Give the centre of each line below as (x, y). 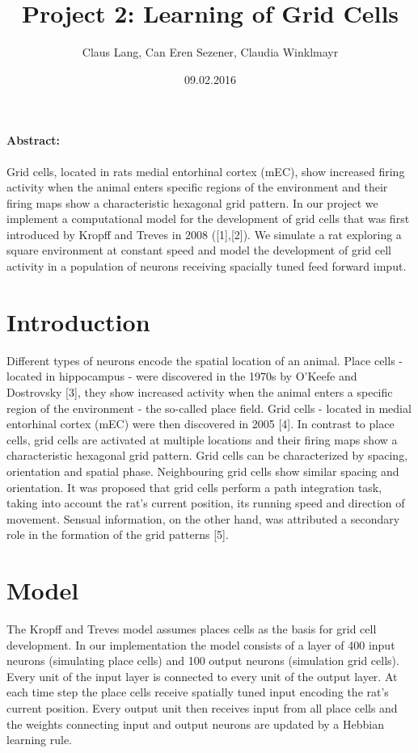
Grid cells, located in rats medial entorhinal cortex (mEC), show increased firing (206, 171)
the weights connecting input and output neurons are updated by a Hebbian (195, 724)
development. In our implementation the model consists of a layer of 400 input (201, 644)
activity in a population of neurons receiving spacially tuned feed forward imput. (207, 266)
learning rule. (39, 740)
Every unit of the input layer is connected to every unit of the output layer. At (202, 676)
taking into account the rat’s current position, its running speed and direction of (206, 503)
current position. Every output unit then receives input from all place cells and (202, 708)
